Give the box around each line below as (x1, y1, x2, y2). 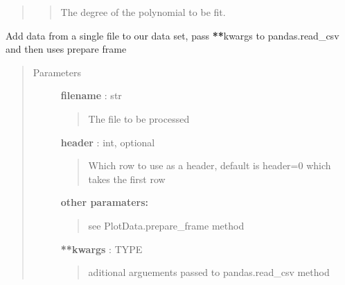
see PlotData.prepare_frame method (88, 218, 245, 232)
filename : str (60, 88, 122, 103)
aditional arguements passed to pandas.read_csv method (88, 265, 330, 279)
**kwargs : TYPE (60, 241, 143, 256)
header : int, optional (60, 135, 155, 149)
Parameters (33, 64, 81, 79)
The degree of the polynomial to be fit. (60, 5, 226, 19)
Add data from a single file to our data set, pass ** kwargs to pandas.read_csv (6, 28, 339, 42)
